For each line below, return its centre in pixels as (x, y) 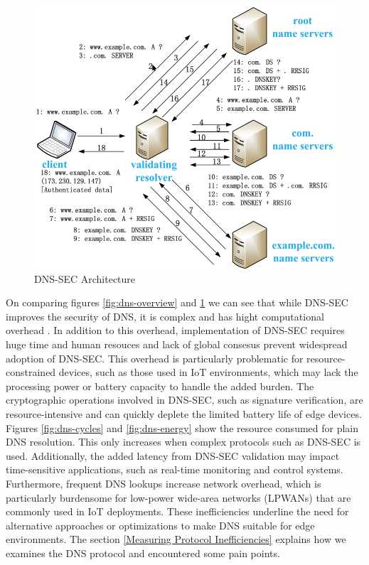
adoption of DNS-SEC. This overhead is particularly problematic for (155, 358)
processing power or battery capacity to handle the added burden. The (160, 386)
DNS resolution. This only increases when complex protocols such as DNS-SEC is (183, 442)
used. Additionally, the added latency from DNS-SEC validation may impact (173, 455)
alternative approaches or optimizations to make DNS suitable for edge (160, 525)
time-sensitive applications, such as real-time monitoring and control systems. (175, 469)
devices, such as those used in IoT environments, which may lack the (208, 372)
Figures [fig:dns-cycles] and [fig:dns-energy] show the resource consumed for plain (182, 427)
